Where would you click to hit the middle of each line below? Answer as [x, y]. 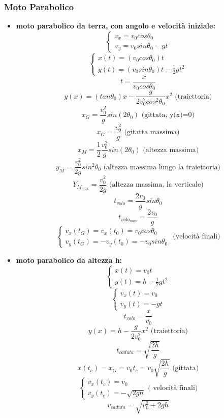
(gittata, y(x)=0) [168, 115]
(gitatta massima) [152, 132]
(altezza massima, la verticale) [156, 185]
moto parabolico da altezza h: [69, 260]
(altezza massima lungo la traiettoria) [162, 167]
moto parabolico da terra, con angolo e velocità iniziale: [116, 26]
